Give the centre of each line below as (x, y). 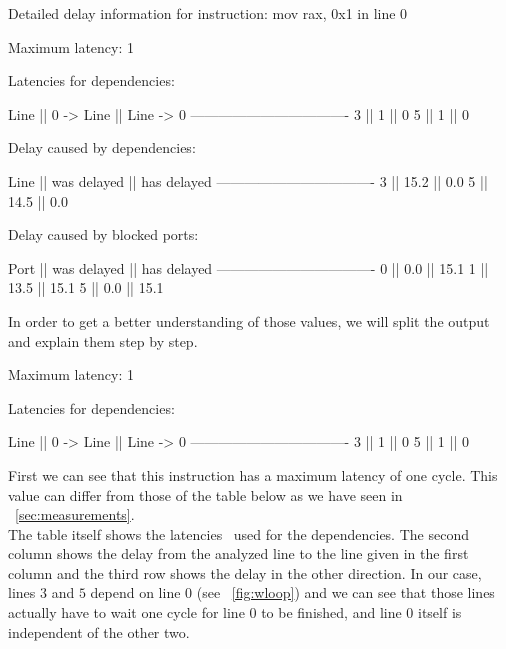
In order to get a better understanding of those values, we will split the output (249, 320)
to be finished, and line (331, 612)
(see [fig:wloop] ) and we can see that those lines (345, 592)
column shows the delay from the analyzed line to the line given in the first (238, 553)
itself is (440, 612)
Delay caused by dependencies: (102, 147)
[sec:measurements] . (75, 514)
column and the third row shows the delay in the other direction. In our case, (245, 572)
